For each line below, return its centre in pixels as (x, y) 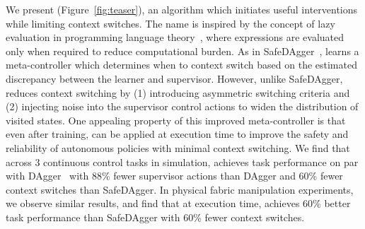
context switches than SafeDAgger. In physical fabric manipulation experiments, (180, 189)
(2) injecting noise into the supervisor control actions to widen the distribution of (182, 106)
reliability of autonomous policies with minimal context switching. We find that (178, 147)
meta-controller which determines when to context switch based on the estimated (181, 65)
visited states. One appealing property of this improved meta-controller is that (176, 120)
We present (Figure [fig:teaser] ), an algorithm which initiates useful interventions (182, 9)
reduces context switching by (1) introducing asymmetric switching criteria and (178, 92)
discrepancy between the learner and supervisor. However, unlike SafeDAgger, (174, 78)
